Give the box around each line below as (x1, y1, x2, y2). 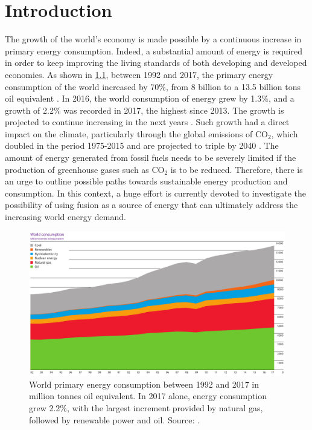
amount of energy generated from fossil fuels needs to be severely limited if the (5, 151, 296, 164)
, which (271, 127, 298, 140)
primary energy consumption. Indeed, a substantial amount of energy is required (5, 44, 302, 57)
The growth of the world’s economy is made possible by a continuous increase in (5, 33, 302, 45)
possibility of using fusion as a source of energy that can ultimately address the (5, 198, 298, 211)
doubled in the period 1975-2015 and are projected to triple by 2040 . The (5, 139, 279, 152)
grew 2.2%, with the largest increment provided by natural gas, (29, 401, 263, 414)
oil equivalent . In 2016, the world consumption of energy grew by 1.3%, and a (5, 92, 294, 105)
